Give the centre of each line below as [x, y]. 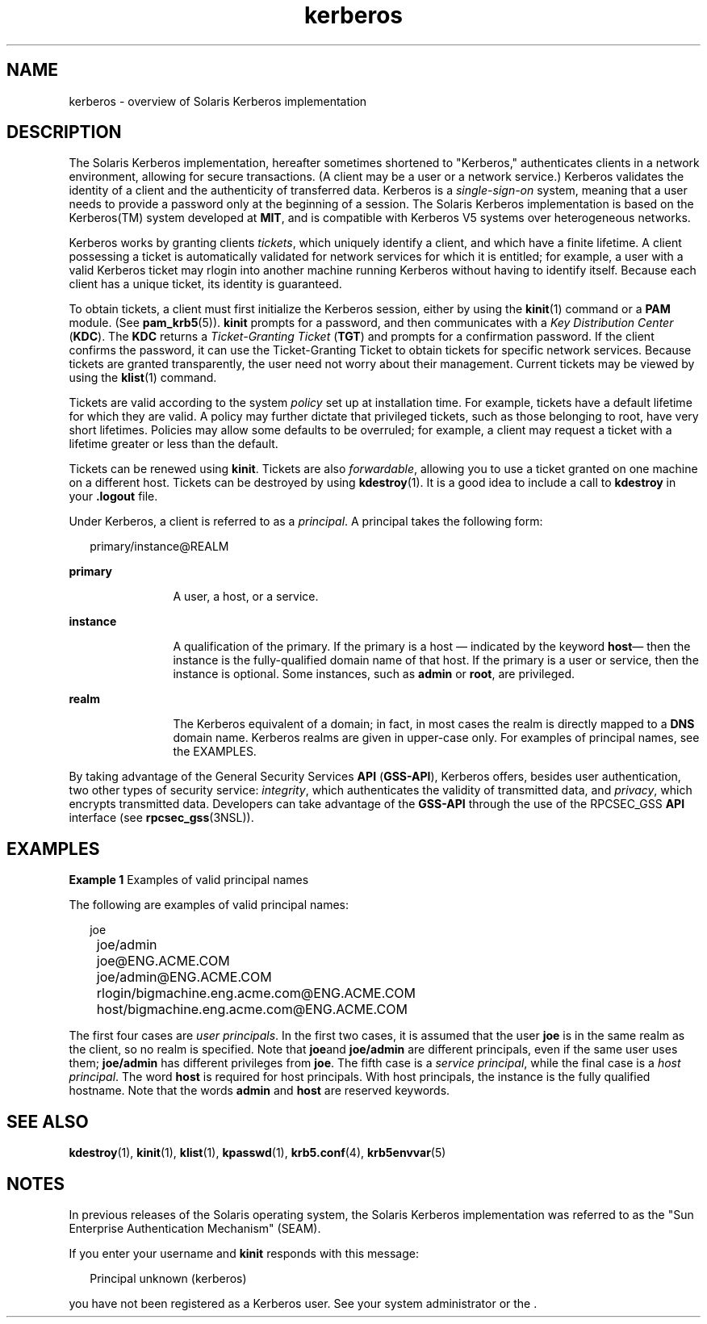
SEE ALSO [48, 1121]
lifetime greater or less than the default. [174, 444]
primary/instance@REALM [159, 547]
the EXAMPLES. [215, 752]
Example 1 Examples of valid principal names [189, 880]
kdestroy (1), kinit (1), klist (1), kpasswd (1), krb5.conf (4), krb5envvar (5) [257, 1153]
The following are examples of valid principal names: [209, 905]
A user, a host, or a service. [246, 597]
